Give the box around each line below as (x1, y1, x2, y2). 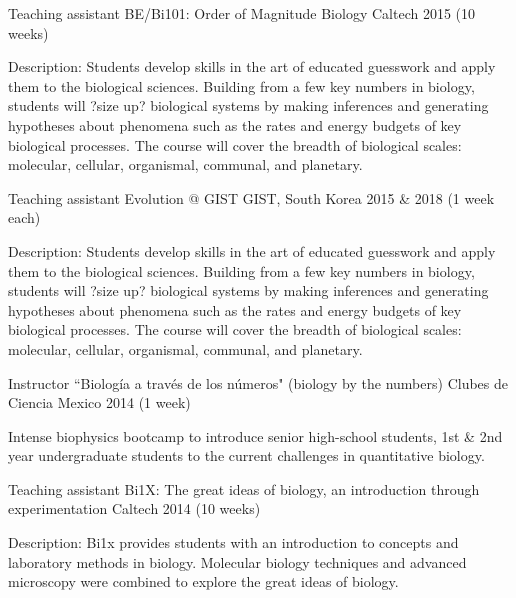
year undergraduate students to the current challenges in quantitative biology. (8, 445, 485, 466)
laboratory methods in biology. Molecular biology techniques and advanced (8, 551, 467, 572)
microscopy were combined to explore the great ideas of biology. (8, 571, 399, 592)
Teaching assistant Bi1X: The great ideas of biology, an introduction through (8, 478, 480, 499)
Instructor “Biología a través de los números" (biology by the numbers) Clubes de (8, 372, 508, 393)
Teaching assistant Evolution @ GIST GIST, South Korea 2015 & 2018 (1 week (8, 187, 495, 208)
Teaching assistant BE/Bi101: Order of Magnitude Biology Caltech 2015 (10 (8, 3, 476, 23)
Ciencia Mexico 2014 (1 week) (8, 392, 191, 413)
